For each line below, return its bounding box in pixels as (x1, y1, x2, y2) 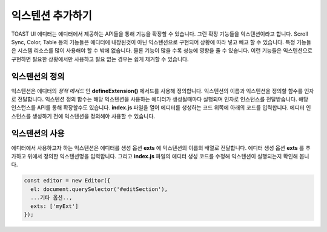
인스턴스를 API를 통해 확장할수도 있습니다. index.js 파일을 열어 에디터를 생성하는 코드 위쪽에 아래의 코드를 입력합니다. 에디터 (11, 104, 305, 111)
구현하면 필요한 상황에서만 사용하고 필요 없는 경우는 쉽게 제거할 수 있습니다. (11, 55, 189, 63)
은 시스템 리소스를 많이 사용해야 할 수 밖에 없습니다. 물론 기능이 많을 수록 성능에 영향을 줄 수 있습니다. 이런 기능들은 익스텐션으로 (11, 47, 313, 54)
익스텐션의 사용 (11, 128, 65, 138)
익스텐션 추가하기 (11, 9, 92, 22)
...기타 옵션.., (30, 194, 73, 201)
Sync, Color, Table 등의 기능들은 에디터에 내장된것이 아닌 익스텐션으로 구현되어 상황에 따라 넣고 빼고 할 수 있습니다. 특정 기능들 (11, 38, 312, 45)
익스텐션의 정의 (11, 71, 65, 82)
